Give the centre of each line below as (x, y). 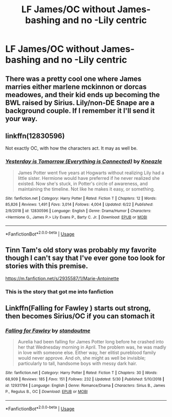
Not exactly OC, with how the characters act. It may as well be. (72, 148)
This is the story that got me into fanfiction (59, 291)
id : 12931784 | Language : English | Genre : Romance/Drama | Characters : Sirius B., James (85, 385)
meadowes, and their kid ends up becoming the (83, 95)
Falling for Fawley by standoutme (48, 331)
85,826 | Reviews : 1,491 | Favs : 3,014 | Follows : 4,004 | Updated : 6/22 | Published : (79, 205)
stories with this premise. (47, 266)
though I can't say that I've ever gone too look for (85, 258)
